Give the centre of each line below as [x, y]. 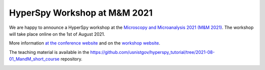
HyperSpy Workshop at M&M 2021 [81, 13]
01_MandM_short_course [34, 59]
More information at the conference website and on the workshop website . [85, 43]
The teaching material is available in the [49, 52]
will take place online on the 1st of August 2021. [57, 34]
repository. [72, 59]
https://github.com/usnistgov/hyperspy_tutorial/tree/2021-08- [152, 52]
